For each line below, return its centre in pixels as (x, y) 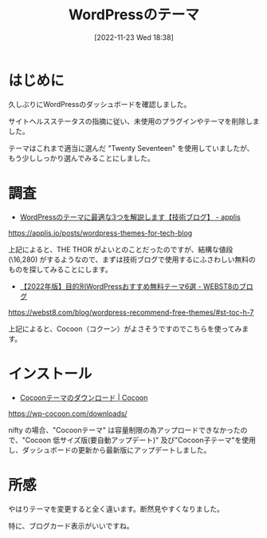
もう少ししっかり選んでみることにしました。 (81, 158)
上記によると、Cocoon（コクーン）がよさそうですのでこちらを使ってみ (125, 328)
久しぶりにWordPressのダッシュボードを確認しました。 (100, 104)
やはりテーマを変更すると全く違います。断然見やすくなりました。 (116, 508)
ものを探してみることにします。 (61, 269)
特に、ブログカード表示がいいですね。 (71, 525)
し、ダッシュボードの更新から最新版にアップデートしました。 (110, 449)
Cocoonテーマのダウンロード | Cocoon (84, 398)
